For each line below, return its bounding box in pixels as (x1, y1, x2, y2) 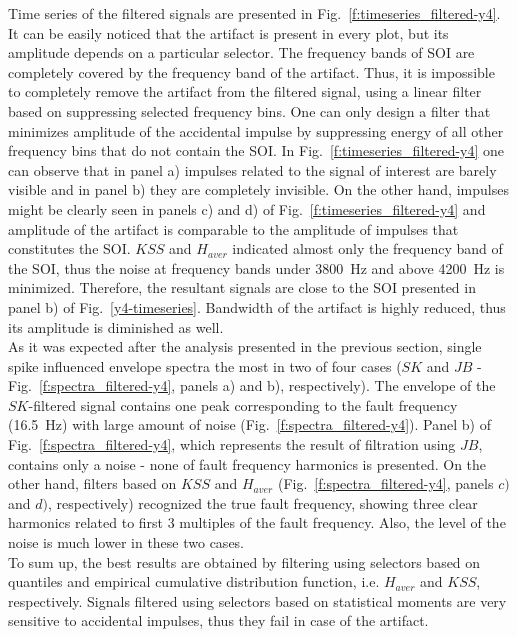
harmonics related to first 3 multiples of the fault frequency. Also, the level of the (8, 512, 506, 533)
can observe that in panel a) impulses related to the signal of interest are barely (8, 159, 497, 180)
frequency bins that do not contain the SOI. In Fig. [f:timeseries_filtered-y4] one (8, 140, 505, 161)
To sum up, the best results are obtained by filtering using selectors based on (8, 551, 481, 572)
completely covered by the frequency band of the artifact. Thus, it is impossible (8, 61, 495, 82)
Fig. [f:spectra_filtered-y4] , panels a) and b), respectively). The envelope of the (8, 375, 496, 396)
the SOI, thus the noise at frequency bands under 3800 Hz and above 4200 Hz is (8, 257, 505, 278)
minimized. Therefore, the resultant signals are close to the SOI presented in (8, 277, 476, 298)
